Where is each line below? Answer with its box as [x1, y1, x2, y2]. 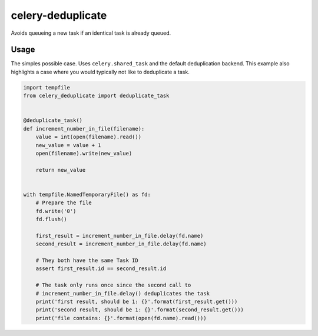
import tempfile [23, 84, 71, 91]
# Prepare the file [35, 199, 92, 206]
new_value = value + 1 [35, 142, 101, 148]
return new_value [35, 167, 86, 173]
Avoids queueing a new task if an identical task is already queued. [11, 29, 171, 36]
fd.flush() [35, 216, 67, 223]
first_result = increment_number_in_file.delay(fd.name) [35, 232, 204, 239]
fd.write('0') [35, 208, 77, 214]
